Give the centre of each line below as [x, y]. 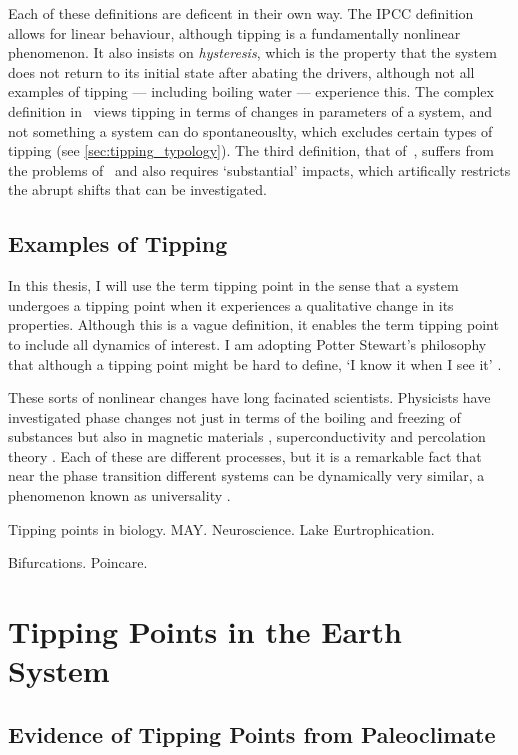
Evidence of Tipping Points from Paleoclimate [252, 733]
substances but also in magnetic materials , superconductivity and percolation [247, 436]
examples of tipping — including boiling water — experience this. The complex [251, 91]
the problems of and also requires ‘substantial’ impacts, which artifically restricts [259, 169]
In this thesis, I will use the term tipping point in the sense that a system [233, 285]
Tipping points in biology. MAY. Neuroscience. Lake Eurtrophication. [221, 528]
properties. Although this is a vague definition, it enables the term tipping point [253, 324]
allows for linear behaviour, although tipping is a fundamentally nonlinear [234, 32]
